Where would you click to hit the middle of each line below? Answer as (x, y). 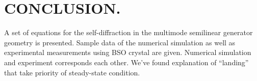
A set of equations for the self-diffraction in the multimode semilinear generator (128, 32)
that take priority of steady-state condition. (72, 72)
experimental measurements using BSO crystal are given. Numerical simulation (128, 52)
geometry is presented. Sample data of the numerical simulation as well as (120, 42)
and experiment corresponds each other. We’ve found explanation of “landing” (126, 62)
